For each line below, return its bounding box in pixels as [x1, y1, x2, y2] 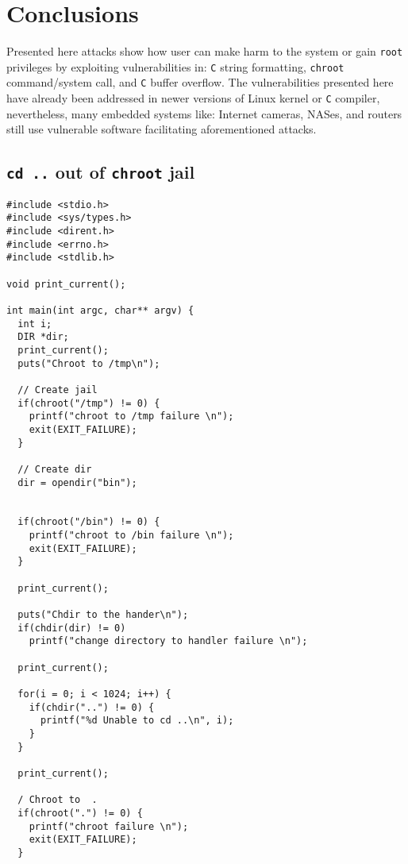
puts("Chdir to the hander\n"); [17, 609, 189, 621]
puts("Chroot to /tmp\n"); [17, 357, 160, 369]
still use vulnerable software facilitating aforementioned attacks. [6, 121, 317, 137]
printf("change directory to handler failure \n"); [29, 635, 308, 647]
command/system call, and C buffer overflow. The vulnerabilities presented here [6, 74, 394, 91]
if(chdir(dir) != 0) [17, 622, 126, 634]
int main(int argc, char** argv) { [6, 304, 194, 316]
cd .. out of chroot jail [6, 160, 195, 184]
